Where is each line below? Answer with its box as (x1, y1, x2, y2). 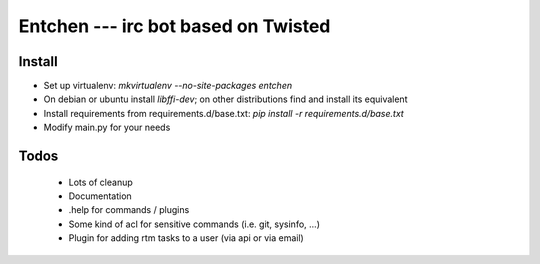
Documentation (68, 190, 132, 202)
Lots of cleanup (68, 176, 134, 188)
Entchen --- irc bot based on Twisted (18, 15, 331, 37)
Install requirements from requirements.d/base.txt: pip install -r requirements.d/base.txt (43, 107, 404, 119)
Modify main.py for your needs (43, 121, 171, 134)
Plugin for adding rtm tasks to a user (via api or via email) (68, 232, 304, 244)
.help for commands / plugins (68, 204, 190, 216)
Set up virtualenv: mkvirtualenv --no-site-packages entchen (43, 80, 293, 92)
